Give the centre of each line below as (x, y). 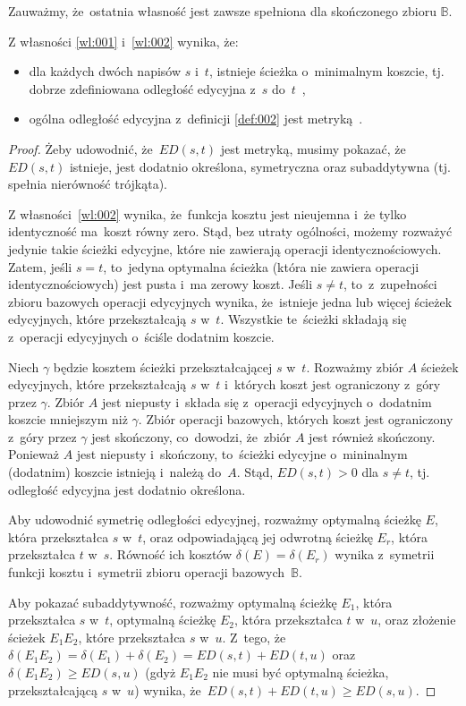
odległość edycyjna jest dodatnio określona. (127, 489)
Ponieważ (34, 454)
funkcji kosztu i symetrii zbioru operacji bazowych (147, 572)
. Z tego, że (254, 637)
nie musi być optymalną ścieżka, (301, 672)
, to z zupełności (390, 284)
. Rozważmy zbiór (355, 366)
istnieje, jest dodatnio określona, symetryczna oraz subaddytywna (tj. (260, 166)
